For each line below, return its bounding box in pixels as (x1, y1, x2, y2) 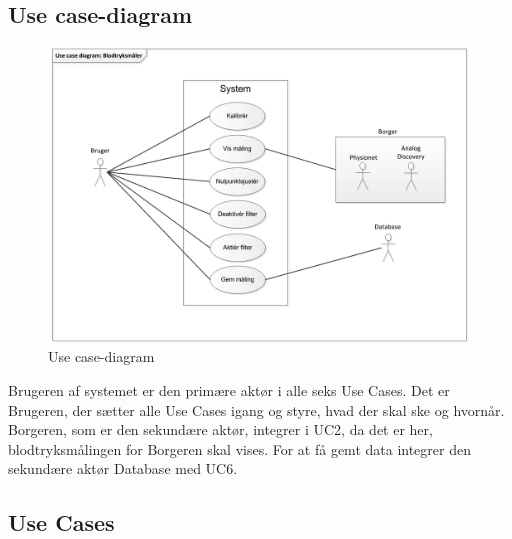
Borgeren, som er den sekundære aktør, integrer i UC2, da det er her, (8, 419, 433, 440)
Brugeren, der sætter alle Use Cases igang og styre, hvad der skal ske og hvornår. (8, 399, 505, 420)
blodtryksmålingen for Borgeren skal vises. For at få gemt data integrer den (8, 438, 471, 459)
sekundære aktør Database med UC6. (8, 458, 238, 479)
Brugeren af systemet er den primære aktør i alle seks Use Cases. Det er (8, 380, 450, 401)
